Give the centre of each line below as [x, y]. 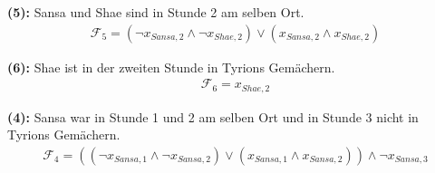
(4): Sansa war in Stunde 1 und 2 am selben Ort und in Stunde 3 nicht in [213, 116]
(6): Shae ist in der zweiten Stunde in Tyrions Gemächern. [171, 67]
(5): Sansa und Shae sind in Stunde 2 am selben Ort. [156, 12]
